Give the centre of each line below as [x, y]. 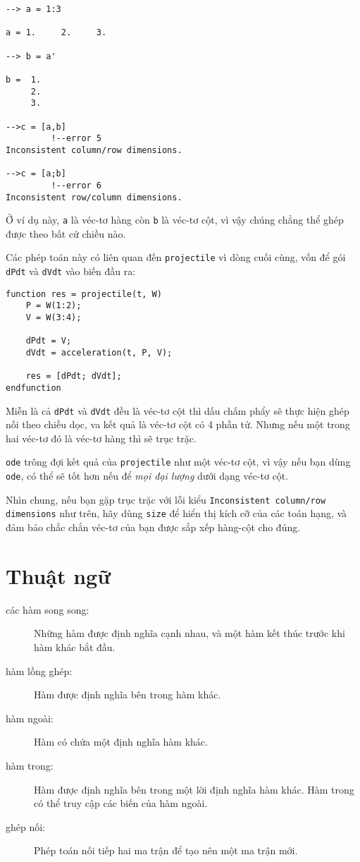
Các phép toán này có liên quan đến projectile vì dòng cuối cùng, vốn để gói [176, 257]
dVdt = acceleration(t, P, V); [99, 353]
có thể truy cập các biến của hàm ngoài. [121, 803]
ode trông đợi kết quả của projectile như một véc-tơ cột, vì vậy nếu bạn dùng [178, 462]
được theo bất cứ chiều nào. [66, 233]
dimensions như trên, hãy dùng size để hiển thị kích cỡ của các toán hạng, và [176, 513]
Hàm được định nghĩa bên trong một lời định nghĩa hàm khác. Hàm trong [194, 789]
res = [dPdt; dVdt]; [74, 376]
